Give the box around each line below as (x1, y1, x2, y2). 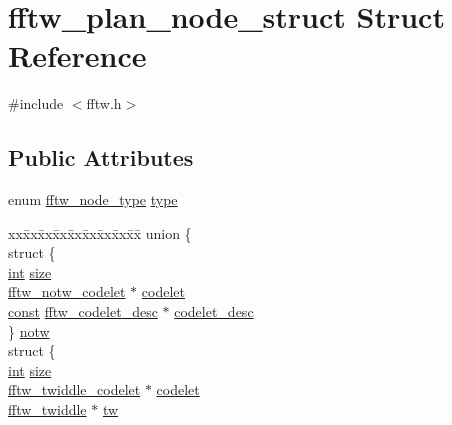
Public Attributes (8, 142, 194, 173)
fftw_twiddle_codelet (8, 379, 141, 400)
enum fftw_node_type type (8, 189, 178, 210)
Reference (8, 35, 147, 76)
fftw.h (86, 93, 122, 114)
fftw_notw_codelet (8, 281, 126, 302)
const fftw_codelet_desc (8, 301, 158, 322)
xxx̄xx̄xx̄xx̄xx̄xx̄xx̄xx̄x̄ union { (8, 222, 192, 243)
